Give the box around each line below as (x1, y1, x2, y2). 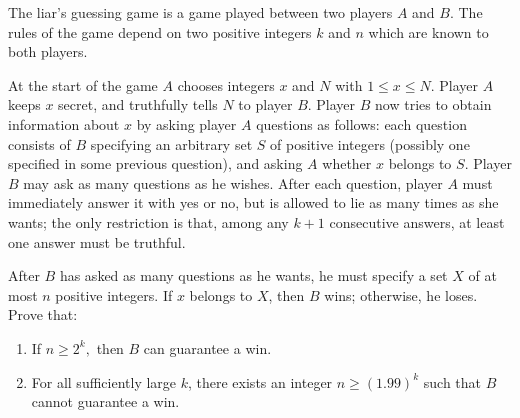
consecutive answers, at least (329, 211, 505, 232)
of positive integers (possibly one (270, 133, 470, 154)
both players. (8, 41, 88, 62)
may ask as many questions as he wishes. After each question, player (23, 172, 443, 193)
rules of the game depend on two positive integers (8, 21, 312, 42)
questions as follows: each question (256, 113, 467, 134)
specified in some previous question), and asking (8, 153, 303, 174)
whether (322, 153, 372, 174)
